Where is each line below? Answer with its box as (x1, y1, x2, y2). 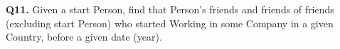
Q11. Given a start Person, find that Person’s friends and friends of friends (6, 2, 334, 16)
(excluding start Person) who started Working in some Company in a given (6, 15, 334, 30)
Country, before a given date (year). (6, 29, 162, 44)
